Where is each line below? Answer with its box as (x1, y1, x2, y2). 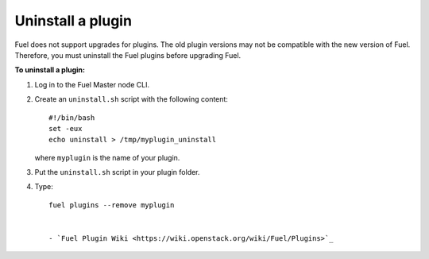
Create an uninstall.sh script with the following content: (34, 95, 228, 104)
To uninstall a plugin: (14, 65, 85, 75)
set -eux (48, 124, 83, 133)
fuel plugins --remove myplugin (48, 200, 175, 210)
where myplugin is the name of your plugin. (34, 153, 180, 162)
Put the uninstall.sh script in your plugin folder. (34, 168, 200, 177)
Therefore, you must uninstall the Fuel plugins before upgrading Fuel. (14, 50, 242, 60)
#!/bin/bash (48, 113, 95, 122)
